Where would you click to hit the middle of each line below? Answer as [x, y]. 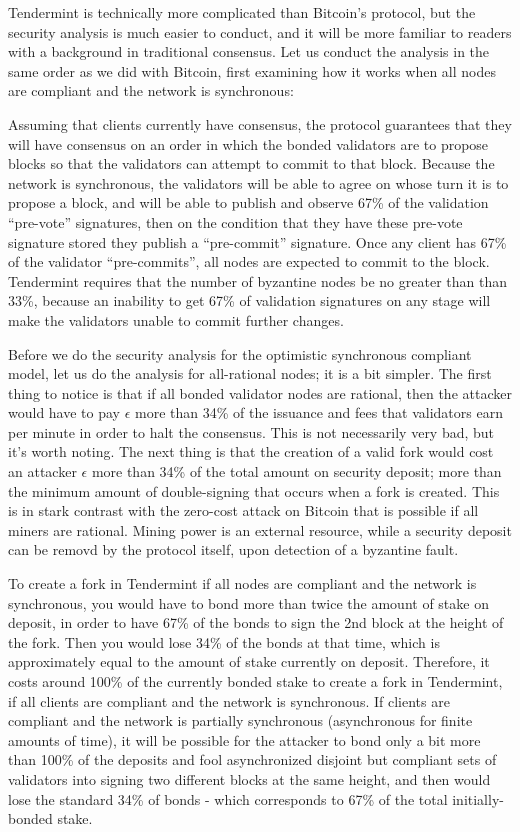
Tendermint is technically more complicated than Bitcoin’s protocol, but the [242, 12]
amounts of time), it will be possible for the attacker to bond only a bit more [244, 739]
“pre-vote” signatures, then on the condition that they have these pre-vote [235, 221]
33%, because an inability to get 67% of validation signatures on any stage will [249, 300]
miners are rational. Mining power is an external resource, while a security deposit [260, 529]
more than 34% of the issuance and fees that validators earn [319, 412]
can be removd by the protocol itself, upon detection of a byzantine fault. [233, 549]
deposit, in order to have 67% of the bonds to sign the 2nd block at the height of [256, 622]
